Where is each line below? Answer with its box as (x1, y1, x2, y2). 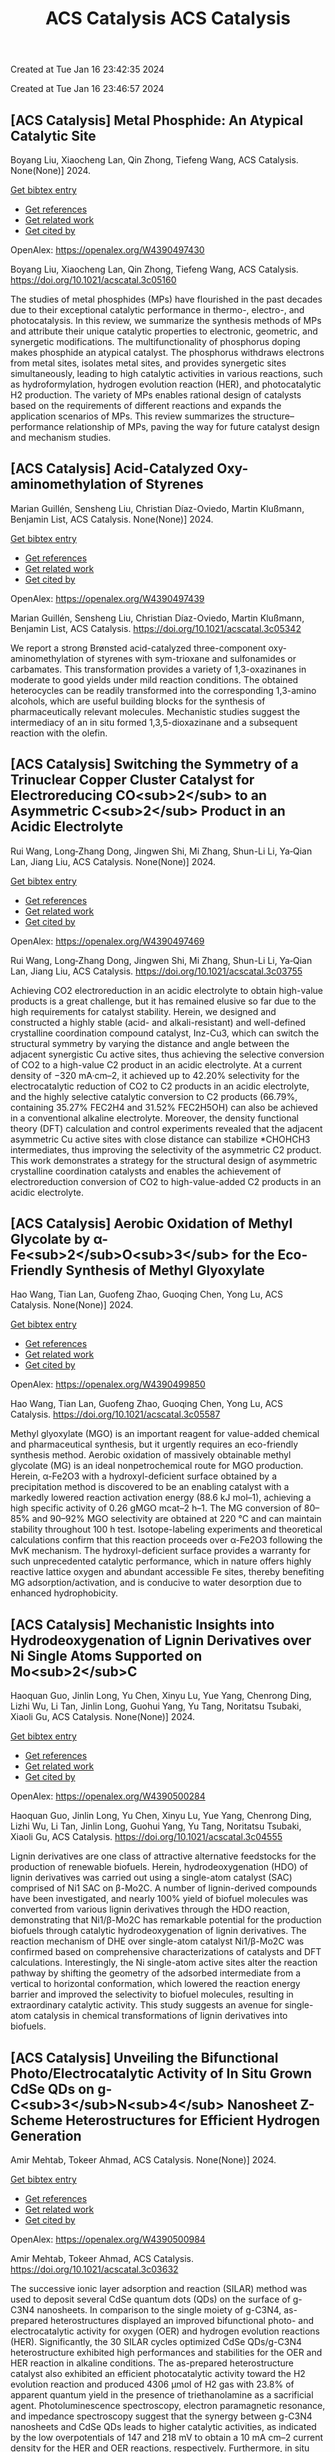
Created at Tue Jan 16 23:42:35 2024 (10, 63, 165, 76)
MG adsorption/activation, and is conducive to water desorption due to (10, 1577, 302, 1589)
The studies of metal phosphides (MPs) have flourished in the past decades (10, 293, 323, 305)
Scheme (10, 2112, 63, 2129)
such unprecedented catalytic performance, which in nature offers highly (10, 1555, 312, 1567)
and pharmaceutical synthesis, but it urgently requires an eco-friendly (10, 1438, 299, 1451)
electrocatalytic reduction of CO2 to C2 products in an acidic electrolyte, (10, 1080, 310, 1092)
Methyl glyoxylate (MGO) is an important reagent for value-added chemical (10, 1428, 320, 1440)
